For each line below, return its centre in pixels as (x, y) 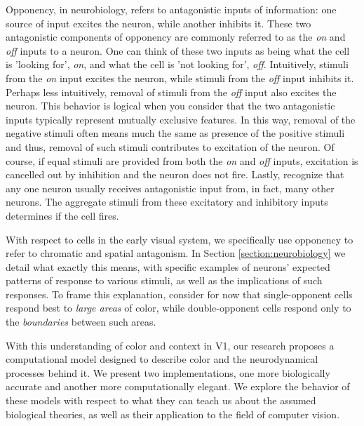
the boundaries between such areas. (81, 322)
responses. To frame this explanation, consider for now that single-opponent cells (179, 294)
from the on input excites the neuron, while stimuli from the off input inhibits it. (180, 78)
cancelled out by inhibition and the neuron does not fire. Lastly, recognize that (175, 174)
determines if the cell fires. (62, 215)
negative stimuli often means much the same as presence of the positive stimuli (175, 133)
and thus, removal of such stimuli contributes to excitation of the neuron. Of (170, 146)
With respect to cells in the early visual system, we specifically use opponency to (180, 239)
